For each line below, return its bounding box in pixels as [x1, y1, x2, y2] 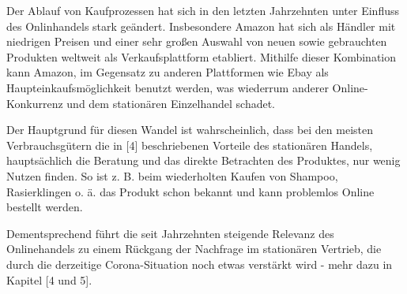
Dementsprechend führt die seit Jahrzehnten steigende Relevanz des [6, 225, 334, 241]
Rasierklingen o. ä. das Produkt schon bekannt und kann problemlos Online [6, 183, 375, 199]
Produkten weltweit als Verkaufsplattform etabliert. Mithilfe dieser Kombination [6, 48, 397, 65]
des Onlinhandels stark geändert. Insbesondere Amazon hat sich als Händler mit [6, 17, 396, 34]
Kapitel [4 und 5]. [6, 271, 92, 288]
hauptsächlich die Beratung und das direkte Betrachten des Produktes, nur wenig [6, 152, 401, 169]
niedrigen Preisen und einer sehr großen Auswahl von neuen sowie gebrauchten [6, 33, 387, 50]
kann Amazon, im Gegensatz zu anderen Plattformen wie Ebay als [6, 64, 329, 80]
